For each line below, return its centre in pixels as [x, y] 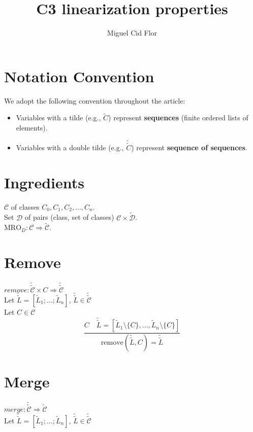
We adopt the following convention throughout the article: [95, 100]
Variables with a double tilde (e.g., [70, 147]
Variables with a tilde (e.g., [58, 118]
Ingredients [44, 182]
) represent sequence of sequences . [189, 147]
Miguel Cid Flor [132, 33]
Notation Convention [79, 76]
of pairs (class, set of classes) [69, 217]
